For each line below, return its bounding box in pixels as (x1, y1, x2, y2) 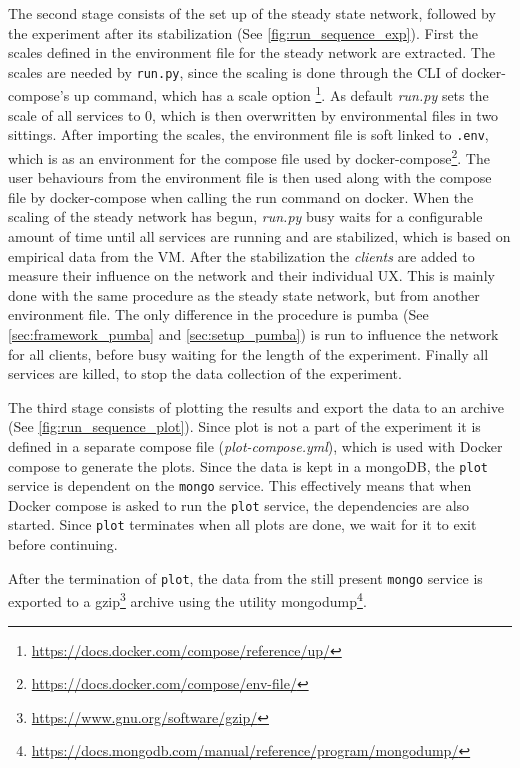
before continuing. (8, 534, 118, 555)
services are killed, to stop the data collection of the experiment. (8, 363, 402, 384)
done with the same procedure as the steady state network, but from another (8, 284, 480, 305)
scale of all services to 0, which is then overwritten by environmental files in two (8, 104, 499, 125)
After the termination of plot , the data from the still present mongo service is (8, 567, 483, 588)
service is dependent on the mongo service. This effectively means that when (8, 475, 472, 496)
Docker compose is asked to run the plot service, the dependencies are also (8, 494, 470, 515)
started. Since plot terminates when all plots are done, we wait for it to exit (8, 514, 477, 535)
